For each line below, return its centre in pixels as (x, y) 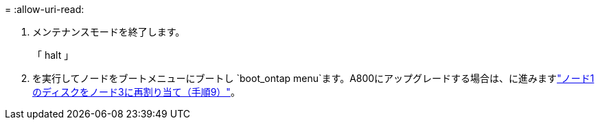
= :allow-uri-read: (45, 9)
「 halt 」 (53, 55)
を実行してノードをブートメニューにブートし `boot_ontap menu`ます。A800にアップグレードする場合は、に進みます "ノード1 (313, 78)
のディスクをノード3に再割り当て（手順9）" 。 (136, 92)
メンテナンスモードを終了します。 (109, 32)
